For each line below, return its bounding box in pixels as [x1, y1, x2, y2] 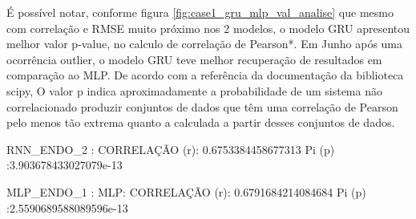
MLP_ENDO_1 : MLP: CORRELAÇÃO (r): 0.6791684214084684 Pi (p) [6, 183, 366, 200]
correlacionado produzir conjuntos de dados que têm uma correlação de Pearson [6, 98, 398, 115]
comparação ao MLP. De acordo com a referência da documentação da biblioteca [6, 67, 404, 83]
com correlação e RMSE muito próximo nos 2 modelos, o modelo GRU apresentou [6, 19, 410, 36]
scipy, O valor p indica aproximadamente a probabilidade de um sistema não [6, 82, 382, 99]
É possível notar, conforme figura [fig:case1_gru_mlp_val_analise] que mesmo [6, 4, 394, 20]
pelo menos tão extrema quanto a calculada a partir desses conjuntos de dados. [6, 114, 395, 131]
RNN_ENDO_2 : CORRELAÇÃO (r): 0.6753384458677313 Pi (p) [6, 140, 335, 157]
